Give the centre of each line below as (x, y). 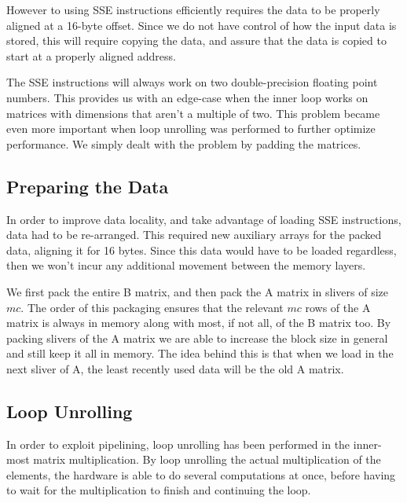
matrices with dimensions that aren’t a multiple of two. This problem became (193, 113)
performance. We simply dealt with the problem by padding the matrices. (184, 143)
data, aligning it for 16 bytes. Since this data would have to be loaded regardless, (202, 250)
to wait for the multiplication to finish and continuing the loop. (159, 490)
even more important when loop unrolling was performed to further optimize (191, 129)
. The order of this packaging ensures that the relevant (152, 307)
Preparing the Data (88, 186)
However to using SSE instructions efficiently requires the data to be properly (193, 9)
